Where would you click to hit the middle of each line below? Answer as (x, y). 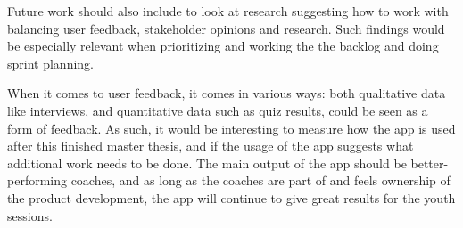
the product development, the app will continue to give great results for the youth (231, 197)
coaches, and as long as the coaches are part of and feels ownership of (260, 180)
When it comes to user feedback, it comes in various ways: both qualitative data (227, 93)
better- (430, 163)
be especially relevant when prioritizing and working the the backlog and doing (223, 46)
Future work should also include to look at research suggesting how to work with (228, 11)
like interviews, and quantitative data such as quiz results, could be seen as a (218, 110)
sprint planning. (50, 63)
